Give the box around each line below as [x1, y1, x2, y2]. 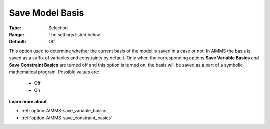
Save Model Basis [9, 7, 84, 18]
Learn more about [9, 99, 47, 105]
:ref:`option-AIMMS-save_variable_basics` [21, 108, 108, 114]
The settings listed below [48, 31, 100, 37]
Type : [9, 25, 22, 31]
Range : [9, 31, 24, 37]
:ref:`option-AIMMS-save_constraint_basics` [21, 115, 112, 121]
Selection [48, 25, 68, 31]
